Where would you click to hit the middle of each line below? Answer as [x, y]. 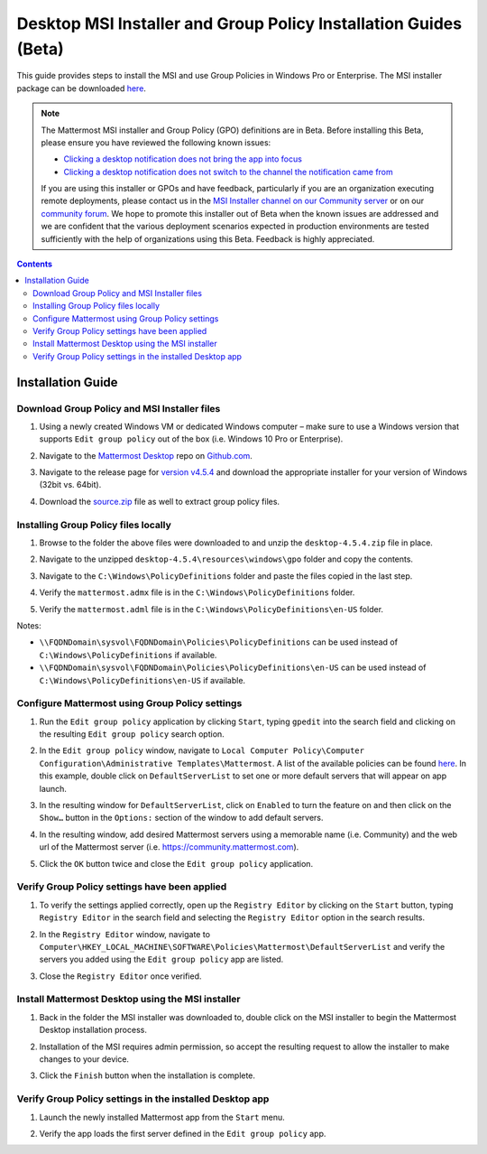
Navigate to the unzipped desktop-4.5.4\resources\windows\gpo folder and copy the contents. [226, 559]
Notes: [29, 625]
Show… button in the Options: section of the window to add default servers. [181, 818]
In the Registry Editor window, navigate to [125, 934]
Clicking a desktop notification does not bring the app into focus [183, 159]
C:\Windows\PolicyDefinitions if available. [128, 655]
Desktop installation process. [93, 1030]
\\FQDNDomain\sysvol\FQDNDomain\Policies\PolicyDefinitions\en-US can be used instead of [233, 667]
